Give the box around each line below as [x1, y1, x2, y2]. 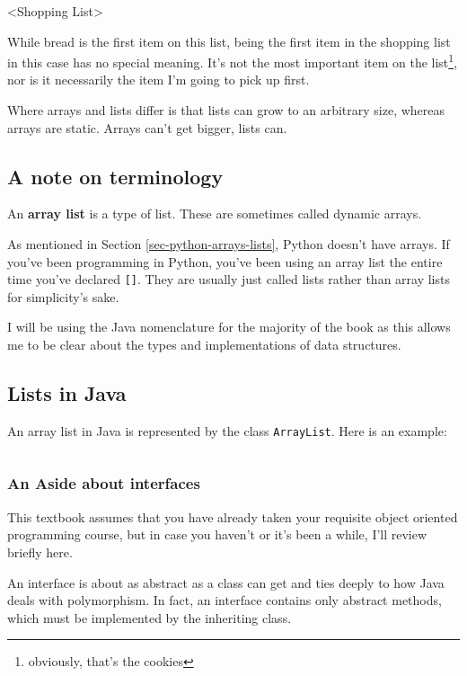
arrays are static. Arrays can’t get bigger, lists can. [7, 118, 287, 137]
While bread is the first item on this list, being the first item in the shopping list [7, 31, 451, 50]
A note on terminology [7, 162, 224, 190]
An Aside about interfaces [7, 472, 200, 494]
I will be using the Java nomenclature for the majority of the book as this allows [7, 317, 451, 336]
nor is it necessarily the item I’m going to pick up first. [7, 70, 310, 89]
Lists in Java [7, 379, 127, 407]
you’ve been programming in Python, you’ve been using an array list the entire [7, 252, 443, 271]
